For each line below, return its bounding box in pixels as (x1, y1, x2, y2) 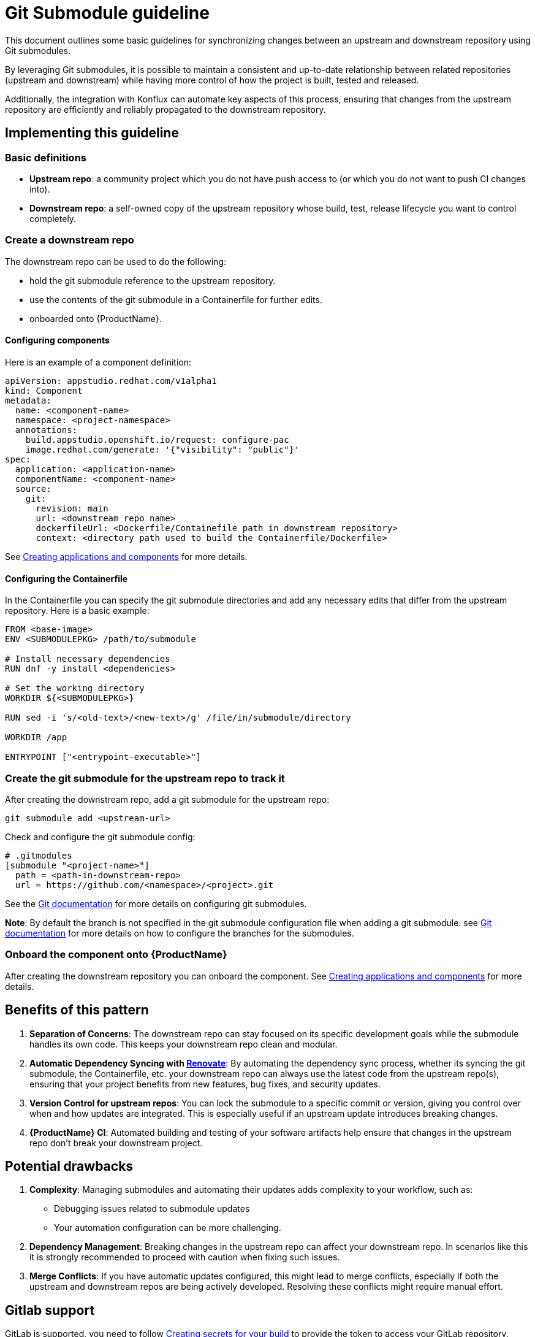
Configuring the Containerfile (5, 573, 128, 584)
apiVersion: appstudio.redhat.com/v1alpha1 (5, 375, 217, 386)
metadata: (5, 395, 51, 405)
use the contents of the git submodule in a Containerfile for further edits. (29, 294, 322, 305)
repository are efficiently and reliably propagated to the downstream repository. (5, 104, 326, 115)
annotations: (15, 424, 78, 435)
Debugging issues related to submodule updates (54, 1203, 250, 1214)
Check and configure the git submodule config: (5, 831, 195, 842)
